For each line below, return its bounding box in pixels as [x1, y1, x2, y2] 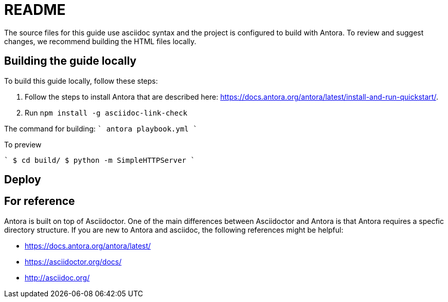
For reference [4, 195, 75, 208]
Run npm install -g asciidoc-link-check [25, 108, 188, 117]
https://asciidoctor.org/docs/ [25, 257, 122, 266]
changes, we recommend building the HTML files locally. [4, 36, 196, 46]
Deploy [4, 173, 41, 186]
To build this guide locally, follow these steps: [4, 76, 158, 85]
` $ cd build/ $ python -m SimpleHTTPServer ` [4, 156, 195, 164]
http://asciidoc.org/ [25, 273, 90, 282]
